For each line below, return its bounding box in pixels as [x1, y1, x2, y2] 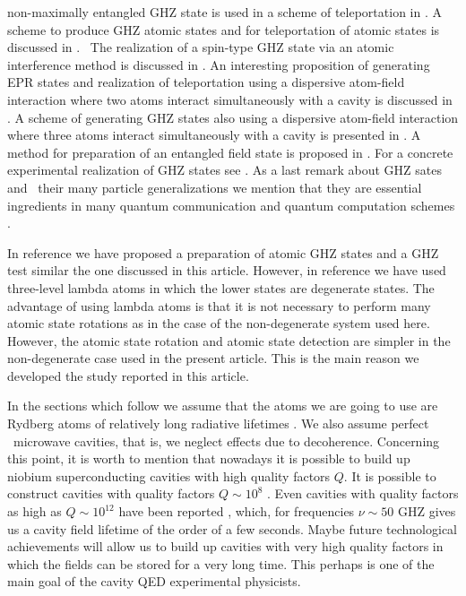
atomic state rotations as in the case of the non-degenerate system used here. [7, 314, 430, 333]
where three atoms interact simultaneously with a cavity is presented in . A [7, 125, 421, 144]
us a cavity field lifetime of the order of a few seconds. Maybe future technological [7, 519, 457, 538]
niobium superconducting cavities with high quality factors [7, 466, 331, 485]
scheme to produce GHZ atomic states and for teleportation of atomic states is [7, 20, 440, 39]
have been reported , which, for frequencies [118, 502, 355, 521]
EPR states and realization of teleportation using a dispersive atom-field [7, 73, 405, 91]
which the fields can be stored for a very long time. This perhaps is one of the [7, 554, 435, 573]
